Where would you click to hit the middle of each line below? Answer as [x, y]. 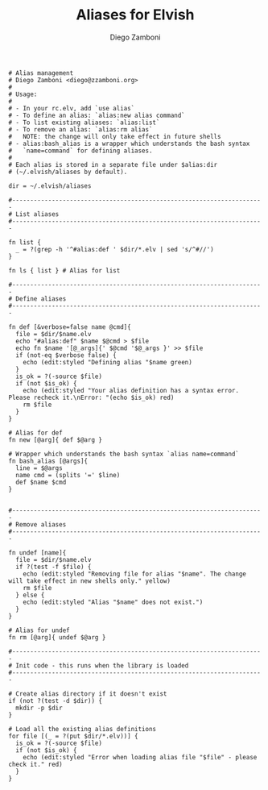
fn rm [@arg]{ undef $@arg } [57, 637]
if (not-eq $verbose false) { [66, 355]
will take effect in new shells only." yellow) [90, 581]
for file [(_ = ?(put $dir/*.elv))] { [73, 736]
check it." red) [35, 764]
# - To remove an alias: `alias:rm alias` [80, 129]
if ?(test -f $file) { [54, 567]
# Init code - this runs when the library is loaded [99, 665]
